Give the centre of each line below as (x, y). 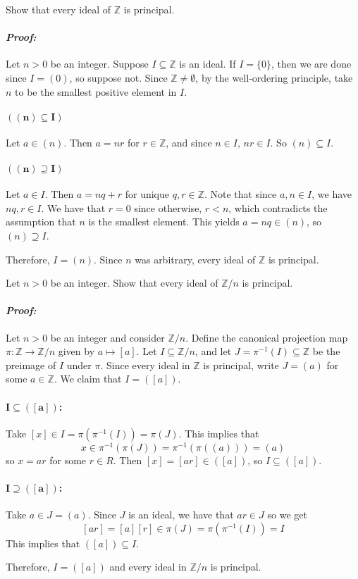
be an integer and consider (107, 337)
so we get (287, 515)
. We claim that (88, 379)
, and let (213, 351)
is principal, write (241, 365)
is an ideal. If (208, 64)
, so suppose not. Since (118, 77)
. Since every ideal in (145, 365)
